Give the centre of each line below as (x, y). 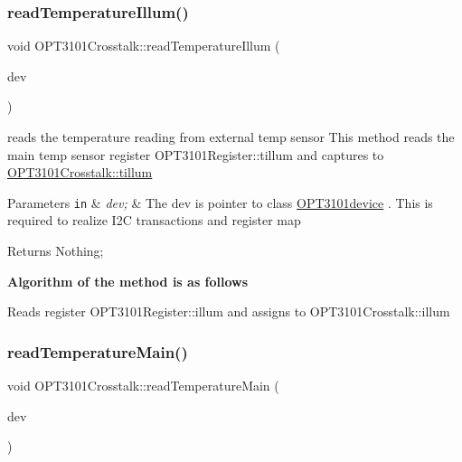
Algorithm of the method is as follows (128, 281)
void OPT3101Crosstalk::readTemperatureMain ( (143, 386)
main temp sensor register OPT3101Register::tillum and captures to (196, 154)
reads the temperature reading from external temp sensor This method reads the (231, 137)
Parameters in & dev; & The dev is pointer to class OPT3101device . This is (220, 202)
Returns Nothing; (56, 251)
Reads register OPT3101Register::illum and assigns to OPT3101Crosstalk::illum (229, 311)
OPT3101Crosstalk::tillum (80, 172)
